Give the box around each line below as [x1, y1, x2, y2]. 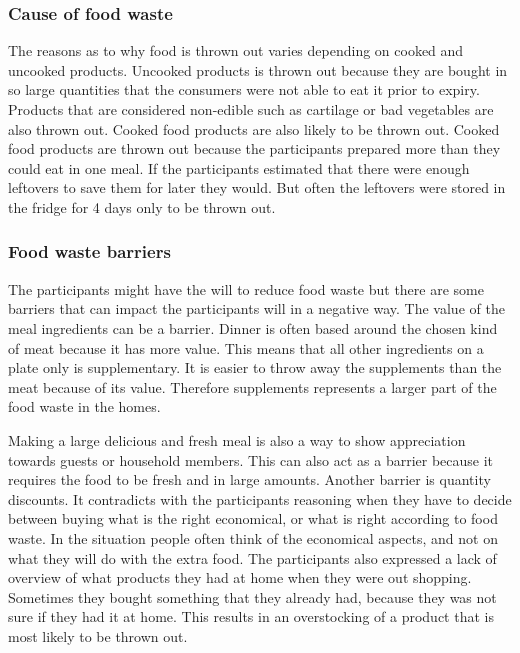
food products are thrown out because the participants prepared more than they [8, 138, 501, 159]
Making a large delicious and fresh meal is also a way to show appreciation [8, 429, 466, 450]
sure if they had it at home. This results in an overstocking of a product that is [8, 606, 494, 627]
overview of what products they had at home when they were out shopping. [8, 567, 472, 588]
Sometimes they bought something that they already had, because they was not [8, 586, 497, 607]
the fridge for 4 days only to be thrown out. [8, 196, 276, 217]
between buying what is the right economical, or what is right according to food [8, 508, 498, 529]
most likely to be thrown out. [8, 625, 188, 646]
